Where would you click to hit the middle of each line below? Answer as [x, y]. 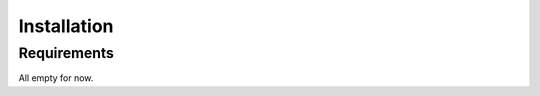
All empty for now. [56, 78]
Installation [66, 26]
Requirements [66, 53]
